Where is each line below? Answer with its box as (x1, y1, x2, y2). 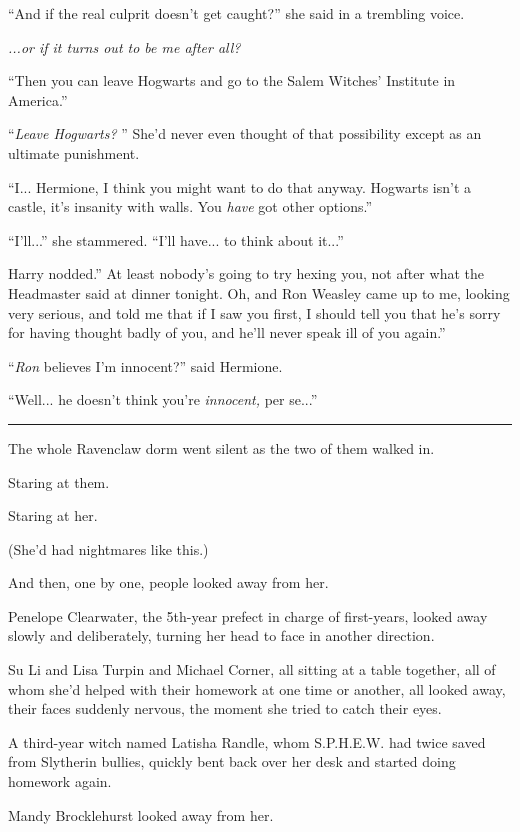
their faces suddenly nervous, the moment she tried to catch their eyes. (8, 698, 442, 719)
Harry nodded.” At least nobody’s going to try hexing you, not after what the (8, 263, 484, 284)
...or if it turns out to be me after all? (8, 36, 241, 57)
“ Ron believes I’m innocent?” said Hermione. (8, 355, 283, 376)
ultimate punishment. (8, 142, 140, 163)
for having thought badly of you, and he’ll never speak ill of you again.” (8, 322, 446, 343)
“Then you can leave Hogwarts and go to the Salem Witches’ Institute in (8, 70, 456, 91)
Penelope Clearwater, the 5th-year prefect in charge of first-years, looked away (8, 605, 488, 626)
